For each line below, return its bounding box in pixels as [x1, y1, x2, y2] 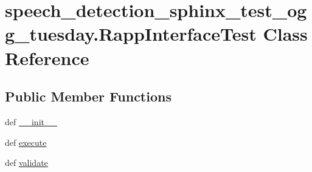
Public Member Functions [5, 87, 172, 106]
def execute [5, 136, 47, 148]
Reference [5, 45, 89, 70]
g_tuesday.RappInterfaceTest [5, 21, 257, 46]
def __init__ [5, 115, 57, 128]
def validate [5, 156, 48, 169]
